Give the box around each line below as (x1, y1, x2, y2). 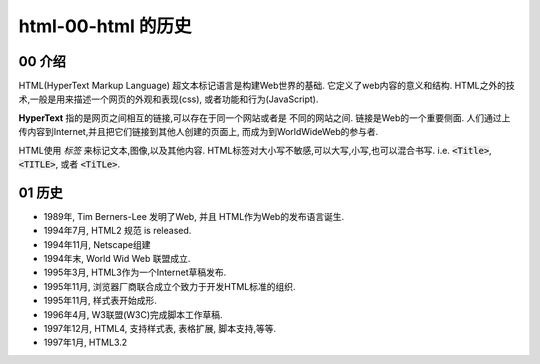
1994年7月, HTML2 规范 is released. (43, 225, 192, 237)
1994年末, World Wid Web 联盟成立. (43, 253, 191, 265)
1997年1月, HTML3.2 (43, 336, 128, 349)
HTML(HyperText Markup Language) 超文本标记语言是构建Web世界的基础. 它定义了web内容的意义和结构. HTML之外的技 (18, 80, 515, 92)
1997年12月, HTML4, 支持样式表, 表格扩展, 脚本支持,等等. (43, 323, 277, 335)
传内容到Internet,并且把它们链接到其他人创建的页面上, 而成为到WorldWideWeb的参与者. (18, 126, 379, 138)
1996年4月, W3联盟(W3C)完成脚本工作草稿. (43, 308, 224, 320)
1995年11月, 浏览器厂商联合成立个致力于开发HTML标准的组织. (43, 280, 296, 292)
